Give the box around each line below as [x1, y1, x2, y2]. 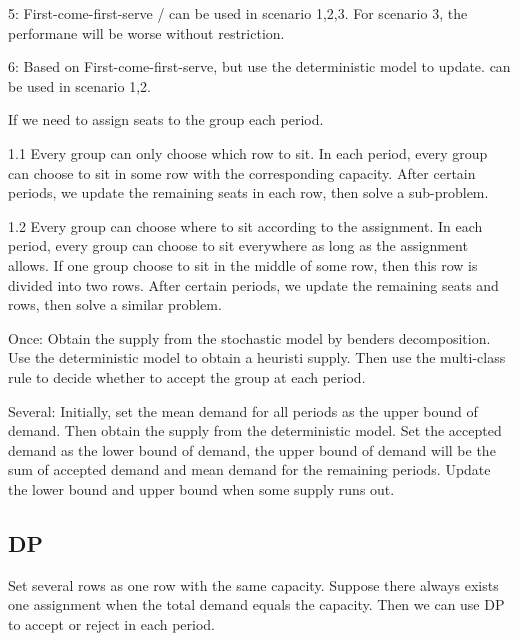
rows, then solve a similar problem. [8, 294, 222, 315]
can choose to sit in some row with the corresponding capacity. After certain [8, 162, 476, 183]
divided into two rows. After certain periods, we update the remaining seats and [8, 274, 499, 295]
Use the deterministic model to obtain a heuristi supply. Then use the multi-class [8, 347, 506, 368]
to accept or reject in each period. [8, 613, 215, 634]
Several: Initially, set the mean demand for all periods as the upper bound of [8, 400, 478, 421]
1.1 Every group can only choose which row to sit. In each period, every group [8, 142, 488, 163]
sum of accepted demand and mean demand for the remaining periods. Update [8, 459, 491, 480]
